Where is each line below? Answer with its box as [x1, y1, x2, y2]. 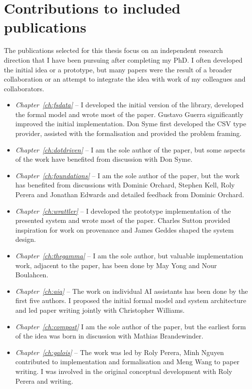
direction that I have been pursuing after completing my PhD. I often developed [4, 54, 243, 65]
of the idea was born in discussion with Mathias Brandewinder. [15, 331, 203, 341]
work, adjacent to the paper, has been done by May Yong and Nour [15, 260, 217, 270]
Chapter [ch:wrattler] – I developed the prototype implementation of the [15, 205, 231, 216]
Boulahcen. [15, 270, 49, 280]
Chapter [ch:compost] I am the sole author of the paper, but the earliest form [15, 321, 246, 331]
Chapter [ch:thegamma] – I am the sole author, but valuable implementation [15, 251, 243, 260]
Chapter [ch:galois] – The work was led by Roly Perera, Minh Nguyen [15, 347, 224, 357]
